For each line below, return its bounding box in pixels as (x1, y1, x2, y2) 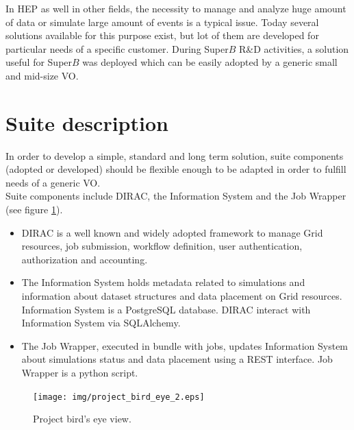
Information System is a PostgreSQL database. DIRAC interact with (21, 302, 311, 316)
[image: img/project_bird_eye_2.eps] (33, 392, 205, 402)
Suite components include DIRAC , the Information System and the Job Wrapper (5, 189, 346, 203)
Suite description (5, 108, 168, 136)
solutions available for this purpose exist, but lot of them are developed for (5, 28, 319, 43)
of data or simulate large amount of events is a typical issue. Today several (5, 14, 319, 29)
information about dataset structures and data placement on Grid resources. (21, 289, 342, 303)
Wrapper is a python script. (21, 366, 138, 379)
